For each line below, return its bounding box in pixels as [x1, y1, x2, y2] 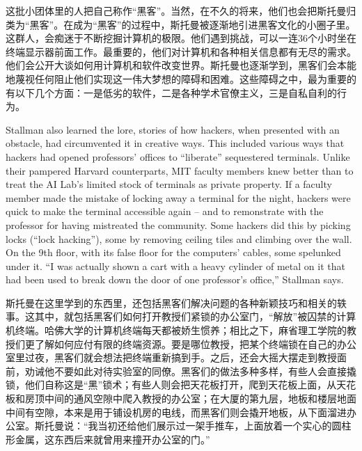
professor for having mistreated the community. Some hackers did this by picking [6, 217, 351, 232]
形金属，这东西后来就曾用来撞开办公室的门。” [6, 432, 210, 446]
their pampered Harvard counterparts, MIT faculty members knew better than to [6, 163, 354, 177]
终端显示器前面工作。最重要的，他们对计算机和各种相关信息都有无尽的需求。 [6, 44, 356, 58]
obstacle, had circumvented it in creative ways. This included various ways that [6, 136, 345, 150]
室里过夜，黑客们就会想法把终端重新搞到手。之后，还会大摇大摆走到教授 [6, 350, 337, 365]
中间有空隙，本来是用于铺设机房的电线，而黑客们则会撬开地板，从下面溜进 [6, 404, 347, 419]
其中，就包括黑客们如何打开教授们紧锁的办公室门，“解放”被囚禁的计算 [34, 309, 356, 324]
